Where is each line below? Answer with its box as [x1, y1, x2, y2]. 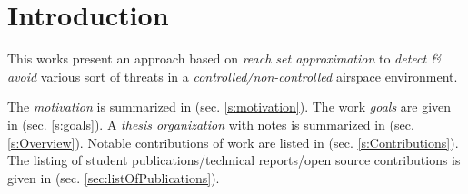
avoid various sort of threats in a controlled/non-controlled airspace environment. [7, 66, 458, 85]
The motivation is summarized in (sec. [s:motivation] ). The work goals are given [7, 97, 452, 116]
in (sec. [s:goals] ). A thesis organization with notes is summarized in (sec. [7, 114, 414, 133]
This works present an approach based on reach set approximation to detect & [7, 49, 441, 68]
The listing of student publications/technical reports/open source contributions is [7, 150, 461, 170]
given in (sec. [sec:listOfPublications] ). [7, 168, 220, 187]
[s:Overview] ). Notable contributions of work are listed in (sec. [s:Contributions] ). [7, 132, 459, 151]
